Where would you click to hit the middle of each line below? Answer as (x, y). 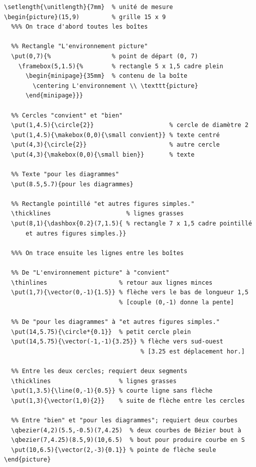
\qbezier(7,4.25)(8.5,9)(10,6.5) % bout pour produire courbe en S (128, 440)
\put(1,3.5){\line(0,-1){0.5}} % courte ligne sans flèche (112, 391)
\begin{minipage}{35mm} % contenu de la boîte (106, 76)
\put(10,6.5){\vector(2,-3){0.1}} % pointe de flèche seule (114, 450)
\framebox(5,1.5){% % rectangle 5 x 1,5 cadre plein (121, 66)
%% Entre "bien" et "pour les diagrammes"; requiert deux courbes (124, 420)
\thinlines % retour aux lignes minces (112, 282)
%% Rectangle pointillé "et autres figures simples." (103, 204)
